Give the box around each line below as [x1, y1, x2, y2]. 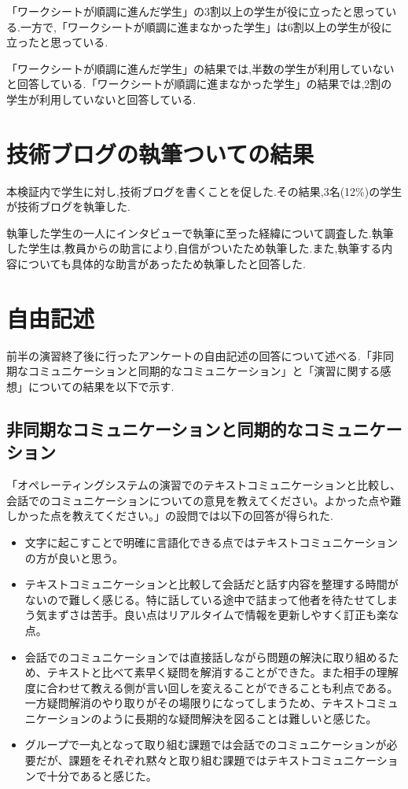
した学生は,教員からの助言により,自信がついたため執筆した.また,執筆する [6, 240, 382, 256]
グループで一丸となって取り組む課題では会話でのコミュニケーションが [24, 736, 387, 753]
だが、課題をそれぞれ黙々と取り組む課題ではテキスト [35, 752, 311, 769]
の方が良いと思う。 [24, 549, 123, 566]
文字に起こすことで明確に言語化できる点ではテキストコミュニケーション [24, 533, 399, 550]
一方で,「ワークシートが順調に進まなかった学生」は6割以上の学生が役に [20, 18, 392, 35]
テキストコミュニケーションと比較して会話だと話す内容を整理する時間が [24, 576, 399, 592]
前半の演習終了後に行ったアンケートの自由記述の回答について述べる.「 [6, 347, 372, 363]
